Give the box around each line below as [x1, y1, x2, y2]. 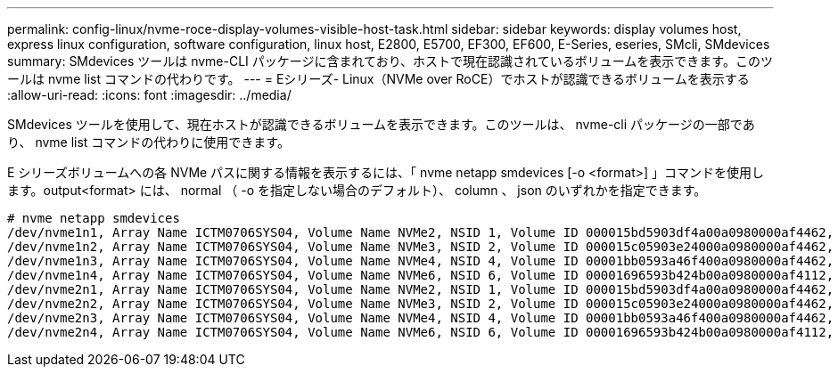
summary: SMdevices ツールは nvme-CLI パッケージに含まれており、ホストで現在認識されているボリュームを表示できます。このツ [7, 53, 773, 69]
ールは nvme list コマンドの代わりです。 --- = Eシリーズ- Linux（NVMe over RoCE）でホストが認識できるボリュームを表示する [7, 71, 750, 86]
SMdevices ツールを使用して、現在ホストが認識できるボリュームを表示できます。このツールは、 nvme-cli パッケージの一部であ [7, 117, 755, 132]
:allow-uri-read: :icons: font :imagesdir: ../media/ [7, 87, 292, 102]
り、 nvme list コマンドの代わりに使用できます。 [7, 134, 290, 150]
